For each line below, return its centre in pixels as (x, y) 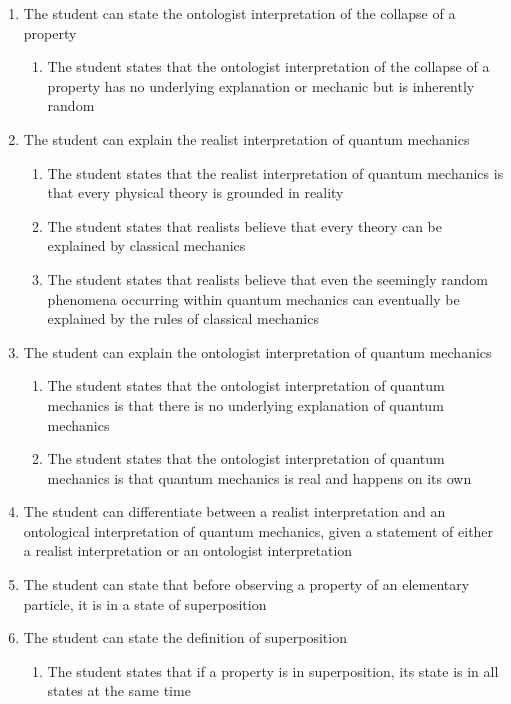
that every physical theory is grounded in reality (195, 192)
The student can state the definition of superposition (185, 637)
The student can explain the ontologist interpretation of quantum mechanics (257, 351)
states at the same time (119, 690)
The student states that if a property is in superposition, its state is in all (273, 670)
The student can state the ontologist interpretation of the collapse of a (239, 13)
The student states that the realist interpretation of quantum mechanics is (275, 172)
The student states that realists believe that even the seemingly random (267, 278)
